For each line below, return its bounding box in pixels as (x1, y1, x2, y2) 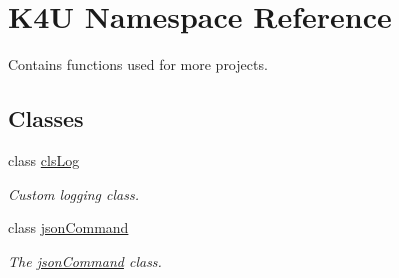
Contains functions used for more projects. (8, 54, 268, 75)
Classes (8, 103, 84, 134)
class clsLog (8, 149, 80, 170)
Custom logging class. (8, 183, 139, 204)
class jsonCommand (8, 217, 129, 238)
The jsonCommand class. (8, 250, 162, 271)
